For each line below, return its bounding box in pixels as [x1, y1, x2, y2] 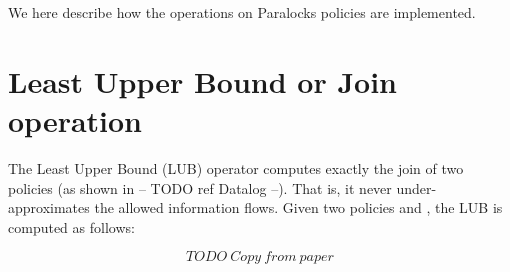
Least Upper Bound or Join [8, 60, 398, 101]
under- [396, 177, 437, 198]
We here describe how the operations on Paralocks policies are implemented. [8, 2, 476, 22]
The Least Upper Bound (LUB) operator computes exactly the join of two [8, 157, 464, 178]
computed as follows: [8, 216, 135, 237]
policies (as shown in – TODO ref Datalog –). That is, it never [8, 177, 392, 198]
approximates [8, 197, 90, 218]
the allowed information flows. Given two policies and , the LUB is [94, 197, 503, 218]
